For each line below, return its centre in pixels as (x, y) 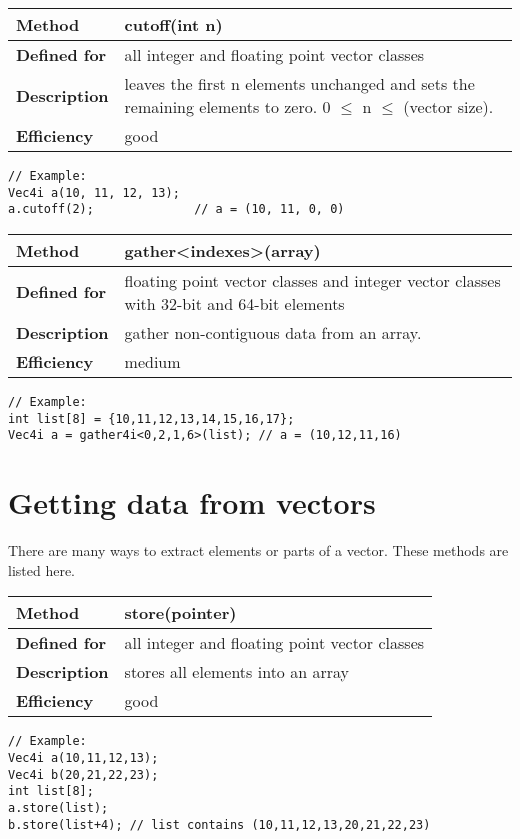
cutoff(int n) (173, 24)
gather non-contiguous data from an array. (273, 332)
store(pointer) (180, 613)
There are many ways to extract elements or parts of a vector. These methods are (258, 550)
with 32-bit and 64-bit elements (234, 303)
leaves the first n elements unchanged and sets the (299, 83)
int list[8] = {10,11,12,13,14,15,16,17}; (151, 418)
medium (152, 361)
